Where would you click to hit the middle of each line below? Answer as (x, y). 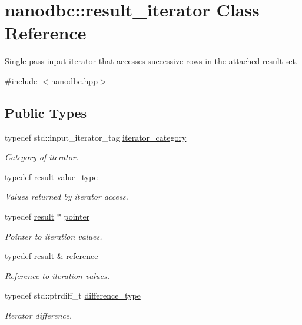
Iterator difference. (39, 315)
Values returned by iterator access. (67, 196)
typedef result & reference (52, 256)
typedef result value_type (51, 176)
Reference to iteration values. (57, 275)
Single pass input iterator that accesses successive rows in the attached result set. (151, 61)
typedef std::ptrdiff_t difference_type (73, 295)
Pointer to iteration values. (54, 236)
